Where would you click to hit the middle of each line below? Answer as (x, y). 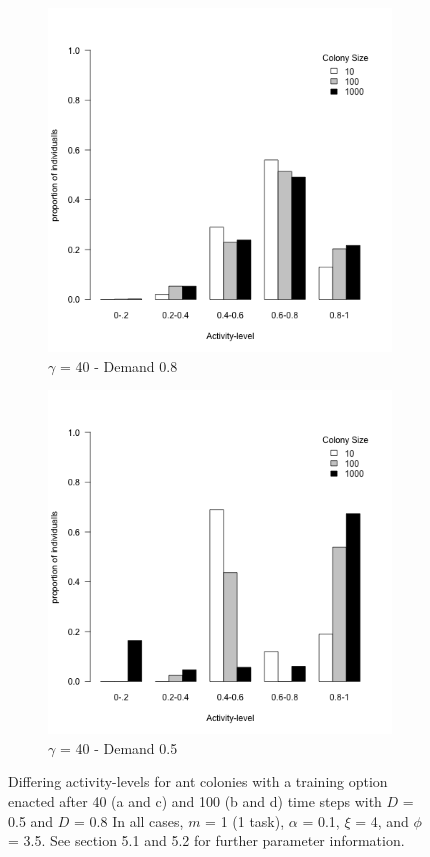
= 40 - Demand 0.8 (118, 365)
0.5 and (31, 820)
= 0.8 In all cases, (129, 820)
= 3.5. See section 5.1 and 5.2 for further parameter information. (206, 840)
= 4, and (382, 820)
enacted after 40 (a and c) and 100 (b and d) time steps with (195, 800)
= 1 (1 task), (245, 820)
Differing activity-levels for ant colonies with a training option (198, 781)
